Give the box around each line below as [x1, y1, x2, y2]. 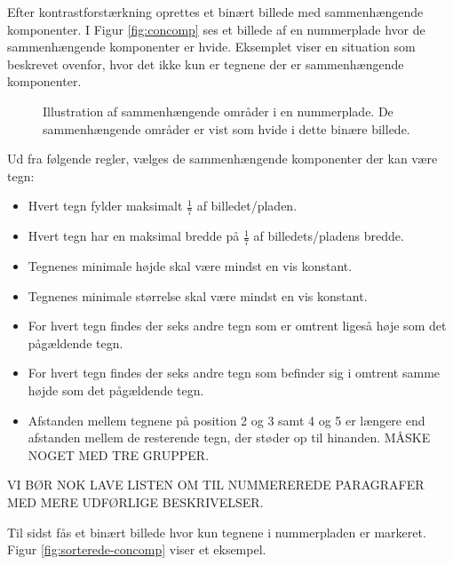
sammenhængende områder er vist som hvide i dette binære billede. [43, 119, 410, 138]
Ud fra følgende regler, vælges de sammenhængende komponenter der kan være [7, 149, 438, 168]
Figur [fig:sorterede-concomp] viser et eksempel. [7, 540, 266, 559]
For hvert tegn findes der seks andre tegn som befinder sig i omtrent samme [28, 363, 441, 382]
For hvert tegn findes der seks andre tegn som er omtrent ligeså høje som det [28, 316, 447, 335]
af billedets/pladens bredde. [253, 227, 404, 245]
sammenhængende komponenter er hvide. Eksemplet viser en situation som [7, 37, 416, 56]
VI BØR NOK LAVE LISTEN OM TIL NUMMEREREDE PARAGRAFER [7, 475, 425, 494]
